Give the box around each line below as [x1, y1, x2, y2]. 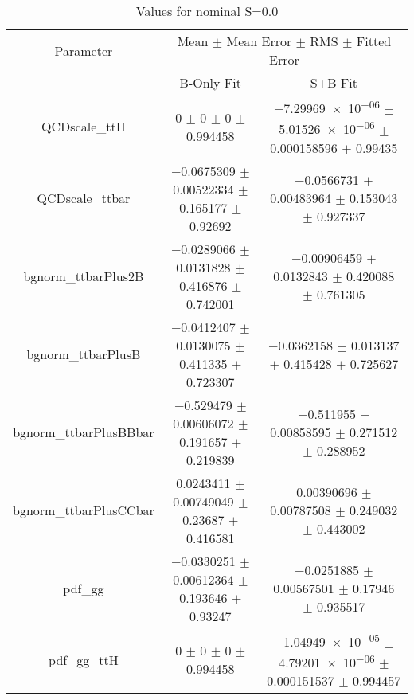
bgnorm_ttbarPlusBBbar [13, 423, 154, 442]
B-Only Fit [179, 73, 241, 92]
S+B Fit [310, 73, 357, 92]
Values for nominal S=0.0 [135, 2, 279, 20]
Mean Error [226, 32, 292, 50]
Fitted [356, 32, 392, 50]
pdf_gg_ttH [49, 650, 119, 669]
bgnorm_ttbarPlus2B [23, 267, 144, 286]
